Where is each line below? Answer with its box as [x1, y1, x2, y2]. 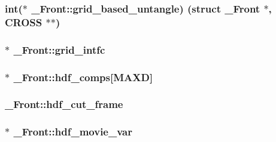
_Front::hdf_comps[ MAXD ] [13, 69, 153, 84]
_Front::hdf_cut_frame [5, 97, 123, 112]
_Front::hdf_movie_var [13, 124, 132, 139]
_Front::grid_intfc [13, 42, 105, 57]
